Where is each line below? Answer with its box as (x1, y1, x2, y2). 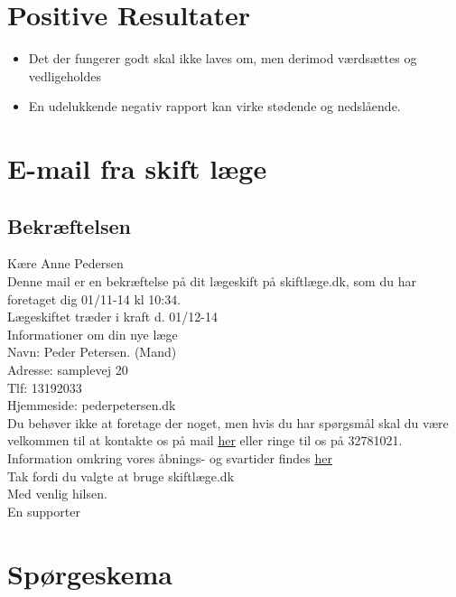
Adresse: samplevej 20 (7, 360, 128, 379)
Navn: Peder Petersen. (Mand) (7, 342, 177, 361)
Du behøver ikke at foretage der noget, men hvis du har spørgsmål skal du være (7, 413, 449, 432)
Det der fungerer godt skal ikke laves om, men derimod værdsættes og (28, 49, 417, 68)
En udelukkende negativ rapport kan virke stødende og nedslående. (28, 97, 401, 116)
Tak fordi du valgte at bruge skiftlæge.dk (7, 466, 235, 485)
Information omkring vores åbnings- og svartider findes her (7, 449, 332, 468)
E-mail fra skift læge (7, 150, 267, 187)
